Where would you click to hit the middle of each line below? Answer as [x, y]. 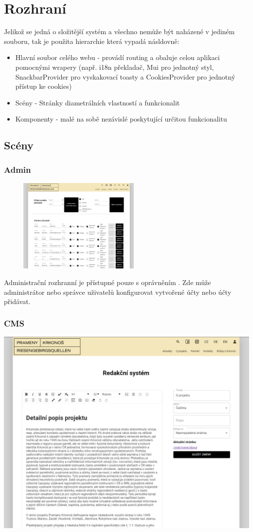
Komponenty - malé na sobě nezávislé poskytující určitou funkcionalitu [121, 119]
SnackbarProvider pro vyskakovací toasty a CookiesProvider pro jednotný [125, 76]
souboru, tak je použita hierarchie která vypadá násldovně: [92, 41]
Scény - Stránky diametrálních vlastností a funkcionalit [98, 102]
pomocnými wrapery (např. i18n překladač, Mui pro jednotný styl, [115, 67]
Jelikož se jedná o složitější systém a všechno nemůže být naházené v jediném [119, 31]
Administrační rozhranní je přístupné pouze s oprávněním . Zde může [108, 282]
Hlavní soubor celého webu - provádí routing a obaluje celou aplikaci [117, 57]
